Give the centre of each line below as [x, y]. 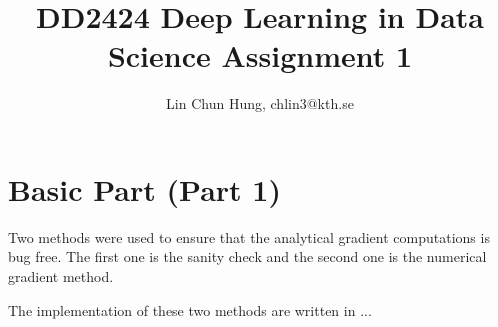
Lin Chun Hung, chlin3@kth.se [260, 103]
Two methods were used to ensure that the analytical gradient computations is [249, 236]
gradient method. [61, 276]
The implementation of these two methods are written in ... [190, 309]
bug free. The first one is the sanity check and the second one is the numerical [247, 256]
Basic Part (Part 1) [144, 188]
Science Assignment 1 [260, 55]
